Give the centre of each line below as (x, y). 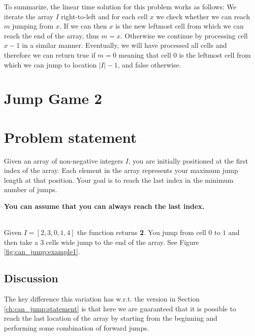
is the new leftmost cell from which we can (180, 26)
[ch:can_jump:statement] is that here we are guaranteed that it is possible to (120, 308)
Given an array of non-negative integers (64, 160)
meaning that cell (145, 54)
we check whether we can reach (203, 16)
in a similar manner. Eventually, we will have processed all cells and (124, 45)
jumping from (33, 26)
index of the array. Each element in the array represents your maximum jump (121, 170)
